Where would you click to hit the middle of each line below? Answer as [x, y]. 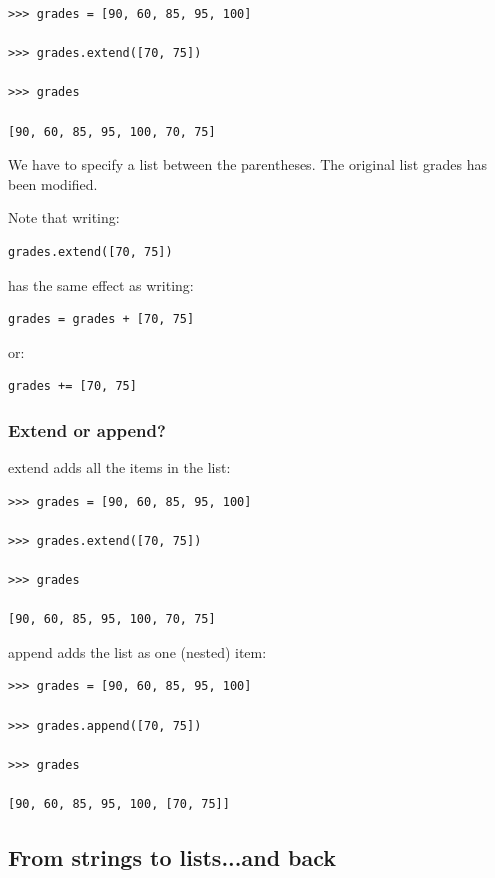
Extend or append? [87, 429]
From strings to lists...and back [172, 857]
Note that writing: [64, 217]
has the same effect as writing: [101, 284]
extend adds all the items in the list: [119, 467]
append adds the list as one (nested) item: [137, 651]
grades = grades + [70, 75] [101, 319]
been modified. [53, 183]
